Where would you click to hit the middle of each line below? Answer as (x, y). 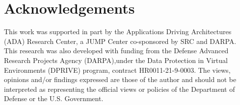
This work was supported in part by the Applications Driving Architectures (118, 31)
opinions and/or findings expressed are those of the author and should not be (120, 79)
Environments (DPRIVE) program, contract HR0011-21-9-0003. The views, (117, 70)
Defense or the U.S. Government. (54, 98)
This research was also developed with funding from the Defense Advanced (116, 51)
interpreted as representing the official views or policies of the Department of (120, 89)
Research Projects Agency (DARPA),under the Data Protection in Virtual (116, 60)
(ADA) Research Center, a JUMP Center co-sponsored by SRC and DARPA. (120, 41)
